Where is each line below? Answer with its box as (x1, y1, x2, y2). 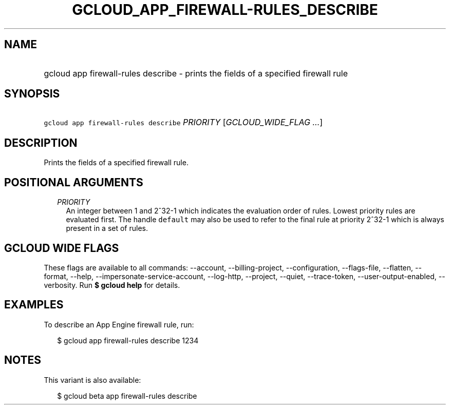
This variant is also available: (44, 375, 141, 384)
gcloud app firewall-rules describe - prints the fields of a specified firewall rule (44, 68, 348, 79)
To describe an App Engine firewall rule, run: (44, 320, 194, 329)
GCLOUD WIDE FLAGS (4, 241, 119, 255)
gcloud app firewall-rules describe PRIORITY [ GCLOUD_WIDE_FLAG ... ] (44, 117, 323, 128)
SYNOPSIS (4, 87, 60, 101)
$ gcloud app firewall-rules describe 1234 (57, 336, 199, 345)
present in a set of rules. (66, 224, 148, 233)
